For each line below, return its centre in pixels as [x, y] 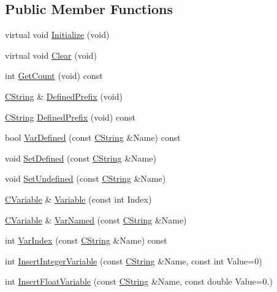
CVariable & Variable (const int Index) [78, 199]
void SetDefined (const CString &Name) [81, 158]
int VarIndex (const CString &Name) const [86, 240]
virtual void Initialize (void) [57, 35]
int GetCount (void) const [54, 76]
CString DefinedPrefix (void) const [70, 117]
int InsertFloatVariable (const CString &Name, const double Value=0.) [139, 281]
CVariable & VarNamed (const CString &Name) [96, 219]
